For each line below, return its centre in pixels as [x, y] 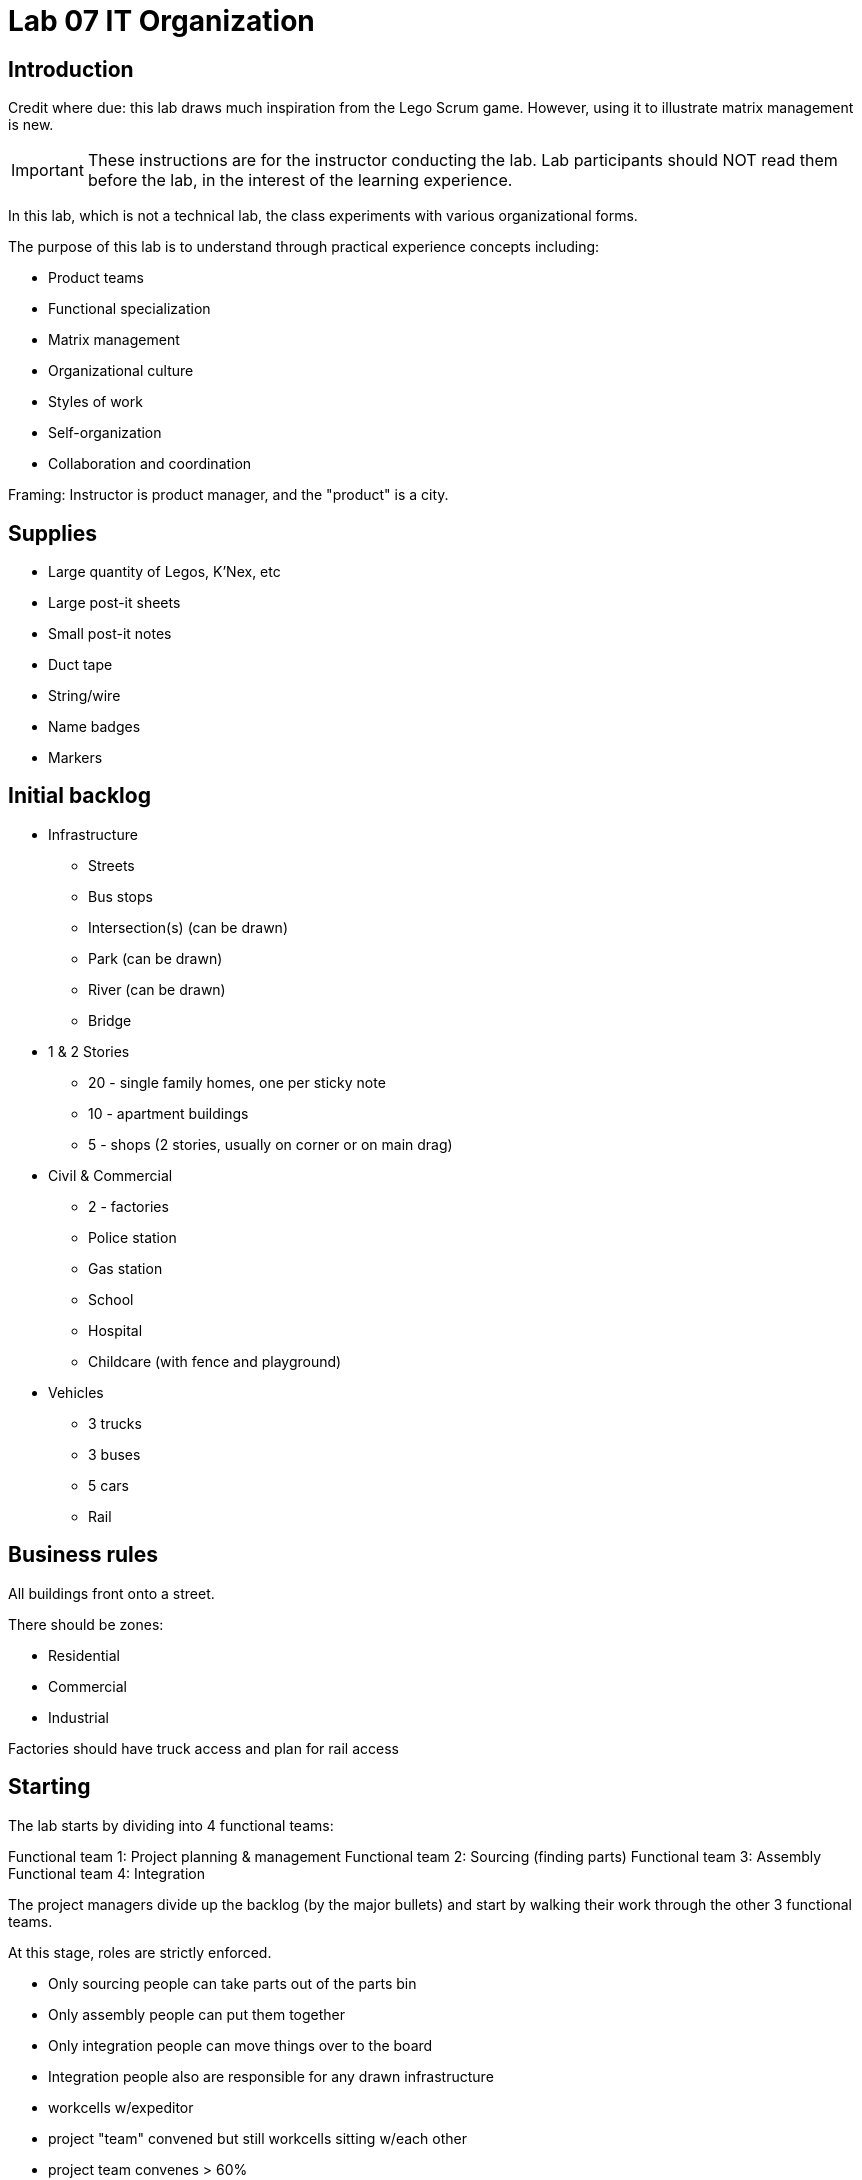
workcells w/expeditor [121, 2107]
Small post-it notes [110, 634]
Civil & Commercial [110, 1175]
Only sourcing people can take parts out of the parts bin [232, 1983]
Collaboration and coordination [150, 464]
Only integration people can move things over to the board [240, 2045]
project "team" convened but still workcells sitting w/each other [257, 2138]
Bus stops [120, 896]
